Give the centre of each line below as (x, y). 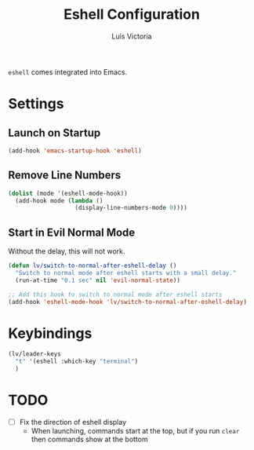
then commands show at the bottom (89, 439)
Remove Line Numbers (65, 176)
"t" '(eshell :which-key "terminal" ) (77, 362)
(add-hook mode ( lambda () (59, 201)
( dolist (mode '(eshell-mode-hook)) (68, 193)
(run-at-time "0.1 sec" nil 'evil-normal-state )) (98, 280)
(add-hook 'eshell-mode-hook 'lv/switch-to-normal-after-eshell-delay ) (127, 302)
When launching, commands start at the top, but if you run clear (135, 431)
